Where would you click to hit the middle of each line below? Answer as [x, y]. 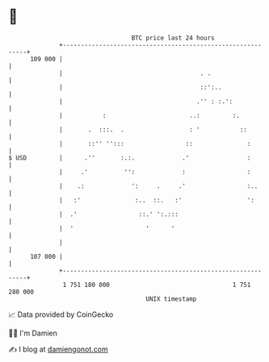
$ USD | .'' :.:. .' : [130, 158]
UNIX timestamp [171, 299]
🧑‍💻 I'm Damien [33, 333]
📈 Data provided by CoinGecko [61, 314]
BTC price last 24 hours [173, 38]
